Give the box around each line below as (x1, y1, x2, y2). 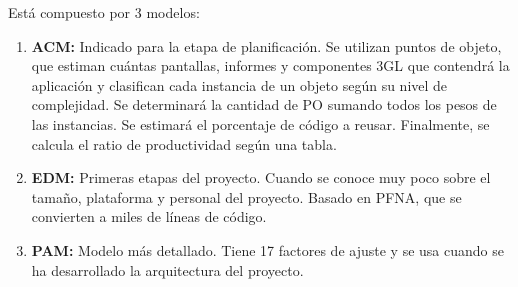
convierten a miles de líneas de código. (31, 206, 267, 227)
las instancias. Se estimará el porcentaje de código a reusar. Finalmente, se (31, 113, 490, 134)
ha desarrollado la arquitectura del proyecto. (31, 259, 304, 280)
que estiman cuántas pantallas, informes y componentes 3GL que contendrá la (31, 55, 510, 76)
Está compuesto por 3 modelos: (8, 2, 200, 22)
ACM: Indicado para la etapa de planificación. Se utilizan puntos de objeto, (31, 35, 502, 56)
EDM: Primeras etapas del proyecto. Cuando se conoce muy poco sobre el (31, 167, 491, 188)
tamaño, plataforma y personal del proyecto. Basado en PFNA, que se (31, 186, 462, 207)
